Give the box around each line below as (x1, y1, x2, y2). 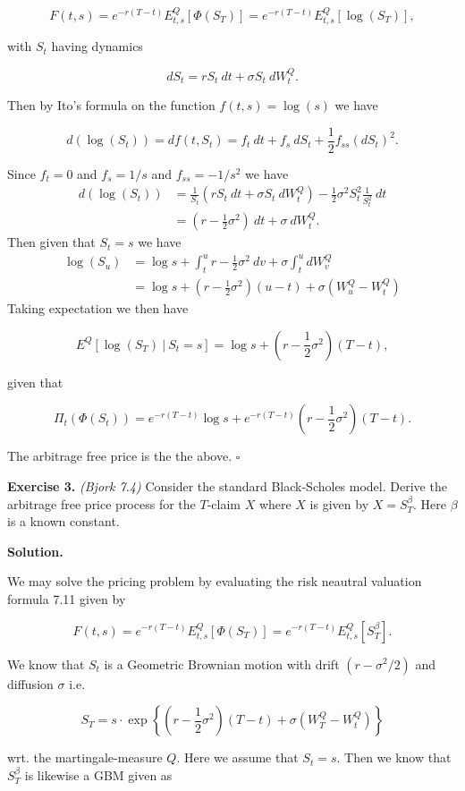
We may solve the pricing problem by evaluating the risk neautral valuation (7, 572, 422, 591)
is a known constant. (7, 512, 120, 531)
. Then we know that (336, 748, 452, 767)
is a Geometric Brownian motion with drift (104, 654, 340, 673)
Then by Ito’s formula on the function (7, 96, 216, 115)
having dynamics (51, 37, 143, 55)
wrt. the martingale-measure (7, 748, 163, 767)
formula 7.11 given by (7, 589, 126, 608)
